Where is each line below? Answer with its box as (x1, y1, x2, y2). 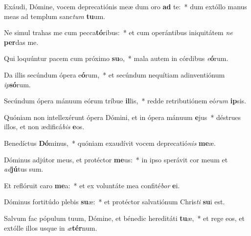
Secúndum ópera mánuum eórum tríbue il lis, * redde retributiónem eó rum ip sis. (4, 96, 246, 106)
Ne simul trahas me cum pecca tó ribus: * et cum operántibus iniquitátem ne (4, 27, 233, 38)
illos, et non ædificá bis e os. (4, 121, 85, 132)
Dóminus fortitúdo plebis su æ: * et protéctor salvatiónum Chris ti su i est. (4, 197, 225, 207)
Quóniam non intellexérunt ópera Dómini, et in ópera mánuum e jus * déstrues (4, 112, 241, 122)
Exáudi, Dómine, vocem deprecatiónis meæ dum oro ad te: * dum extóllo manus (4, 1, 247, 11)
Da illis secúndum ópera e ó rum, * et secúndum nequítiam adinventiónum (4, 69, 225, 79)
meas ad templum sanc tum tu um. (4, 11, 105, 21)
